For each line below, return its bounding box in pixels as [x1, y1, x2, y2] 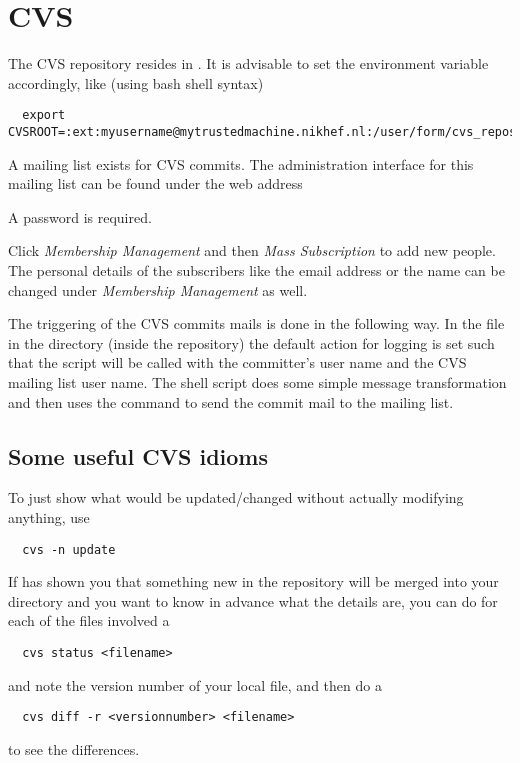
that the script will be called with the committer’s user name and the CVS [8, 352, 467, 373]
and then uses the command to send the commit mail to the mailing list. [8, 391, 454, 412]
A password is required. [8, 206, 152, 227]
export [22, 108, 66, 123]
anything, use [8, 506, 90, 527]
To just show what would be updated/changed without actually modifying [8, 487, 464, 508]
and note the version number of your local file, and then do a [8, 674, 382, 695]
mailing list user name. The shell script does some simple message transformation [8, 371, 507, 392]
